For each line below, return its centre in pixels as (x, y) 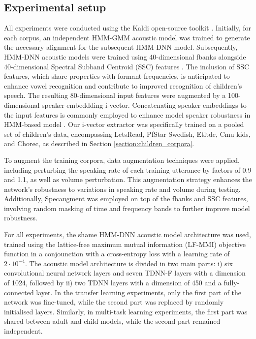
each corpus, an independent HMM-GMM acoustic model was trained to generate (127, 37)
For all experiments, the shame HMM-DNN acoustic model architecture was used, (128, 234)
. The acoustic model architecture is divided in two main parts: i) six (129, 263)
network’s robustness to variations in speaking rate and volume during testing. (122, 189)
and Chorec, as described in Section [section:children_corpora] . (99, 143)
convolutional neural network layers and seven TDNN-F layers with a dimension (125, 273)
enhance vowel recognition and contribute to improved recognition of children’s (123, 85)
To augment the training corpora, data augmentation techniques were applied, (122, 160)
